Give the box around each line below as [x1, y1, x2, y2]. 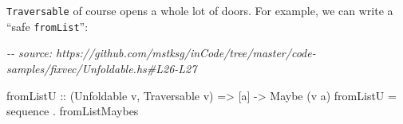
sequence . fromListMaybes [6, 103, 139, 119]
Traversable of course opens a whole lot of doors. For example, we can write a [6, 2, 393, 18]
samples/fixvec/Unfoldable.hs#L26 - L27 [6, 60, 197, 76]
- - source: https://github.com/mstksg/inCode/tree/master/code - [6, 45, 316, 61]
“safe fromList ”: [6, 17, 89, 34]
